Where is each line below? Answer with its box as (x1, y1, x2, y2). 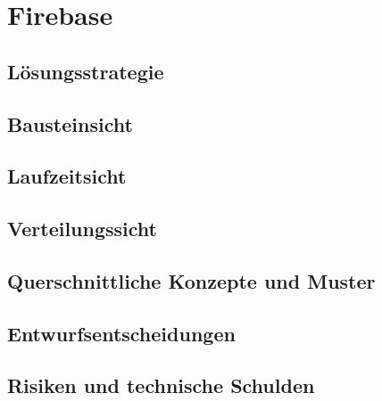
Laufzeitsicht (7, 162, 127, 190)
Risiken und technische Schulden (7, 372, 315, 399)
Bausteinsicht (7, 110, 133, 137)
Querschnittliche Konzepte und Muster (7, 266, 376, 294)
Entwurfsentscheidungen (7, 319, 236, 347)
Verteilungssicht (7, 215, 157, 242)
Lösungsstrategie (7, 57, 164, 85)
